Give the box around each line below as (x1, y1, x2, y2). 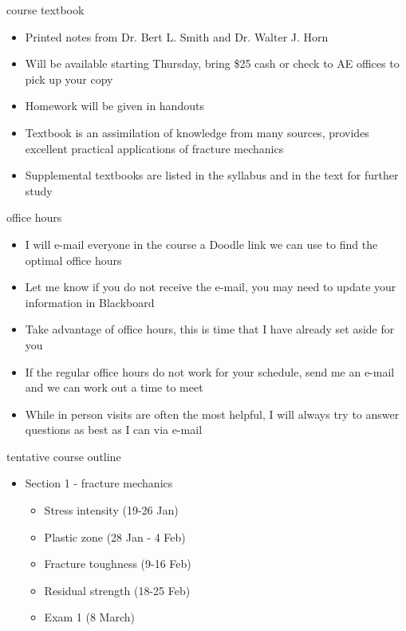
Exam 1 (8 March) (44, 609, 135, 625)
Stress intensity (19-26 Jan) (44, 502, 179, 519)
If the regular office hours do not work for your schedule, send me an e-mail (25, 363, 395, 380)
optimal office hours (25, 251, 122, 268)
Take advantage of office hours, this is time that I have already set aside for (25, 321, 395, 337)
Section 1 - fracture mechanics (25, 475, 173, 491)
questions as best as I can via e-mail (25, 421, 203, 438)
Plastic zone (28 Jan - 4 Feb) (44, 528, 186, 545)
